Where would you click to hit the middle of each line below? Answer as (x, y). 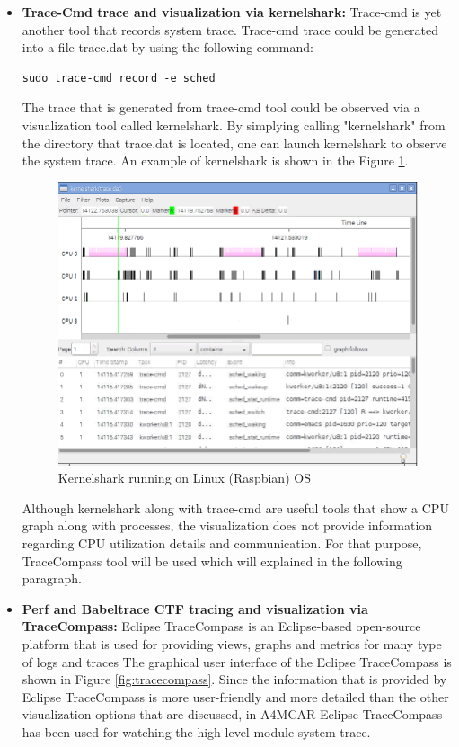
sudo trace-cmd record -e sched (119, 78)
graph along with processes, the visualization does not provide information (227, 525)
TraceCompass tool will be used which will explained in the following (212, 560)
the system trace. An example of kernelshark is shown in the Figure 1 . (215, 160)
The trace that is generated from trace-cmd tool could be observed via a (221, 107)
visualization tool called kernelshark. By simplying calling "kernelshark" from (234, 124)
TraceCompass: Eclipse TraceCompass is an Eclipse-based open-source (221, 626)
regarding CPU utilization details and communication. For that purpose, (222, 542)
